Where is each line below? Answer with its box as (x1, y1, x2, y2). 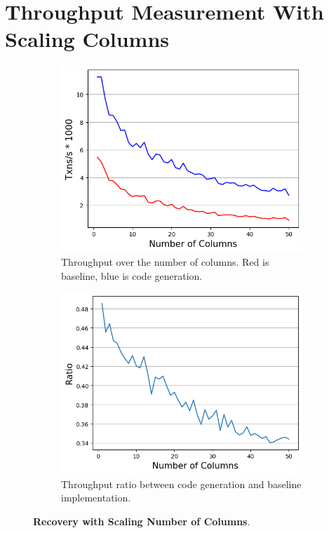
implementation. (61, 490, 131, 505)
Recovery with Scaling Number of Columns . (33, 514, 250, 529)
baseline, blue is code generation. (61, 268, 203, 283)
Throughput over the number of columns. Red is (61, 255, 269, 269)
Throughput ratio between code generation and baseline (61, 476, 302, 491)
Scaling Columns (5, 25, 170, 53)
